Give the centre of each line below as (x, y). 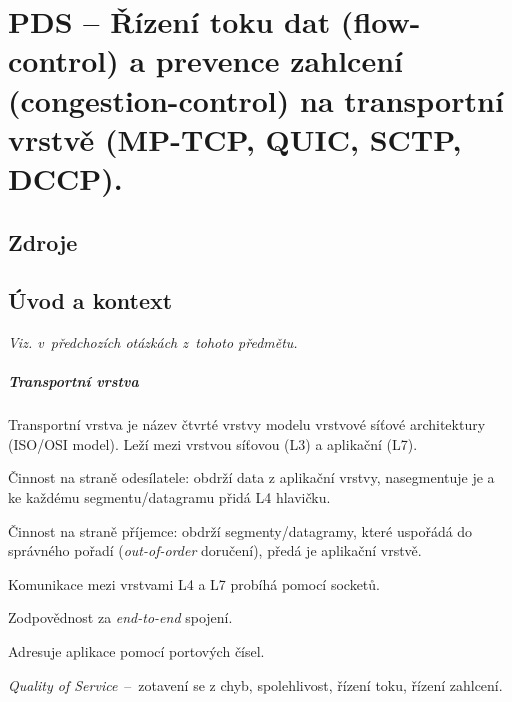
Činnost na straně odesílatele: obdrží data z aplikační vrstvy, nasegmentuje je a (251, 477)
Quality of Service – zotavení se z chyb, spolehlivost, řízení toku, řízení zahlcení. (255, 684)
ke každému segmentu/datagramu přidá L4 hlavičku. (169, 497)
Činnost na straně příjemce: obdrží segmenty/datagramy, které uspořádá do (240, 530)
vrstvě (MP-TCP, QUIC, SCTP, (235, 138)
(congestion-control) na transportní (256, 99)
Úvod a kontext (90, 300)
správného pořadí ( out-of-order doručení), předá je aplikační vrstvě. (215, 550)
